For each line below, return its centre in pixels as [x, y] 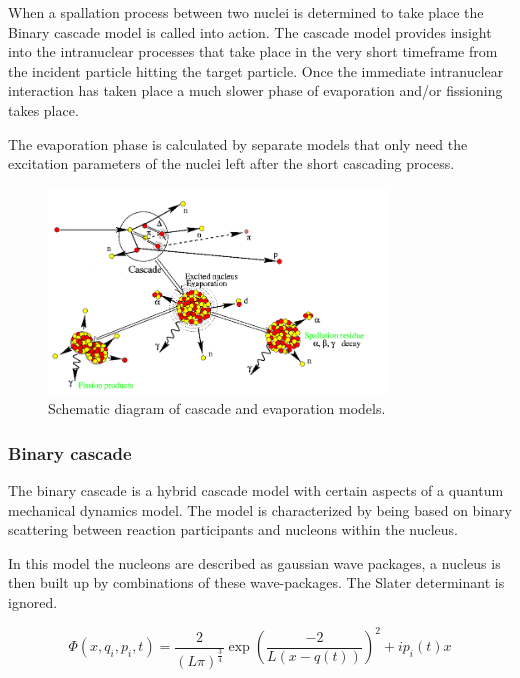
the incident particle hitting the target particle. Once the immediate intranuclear [256, 70]
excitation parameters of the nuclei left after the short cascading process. [231, 163]
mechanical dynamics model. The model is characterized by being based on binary [260, 509]
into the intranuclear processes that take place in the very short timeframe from [253, 51]
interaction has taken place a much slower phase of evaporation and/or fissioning [255, 90]
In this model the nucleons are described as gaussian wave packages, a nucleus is [254, 562]
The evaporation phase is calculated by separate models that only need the [238, 143]
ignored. [33, 601]
